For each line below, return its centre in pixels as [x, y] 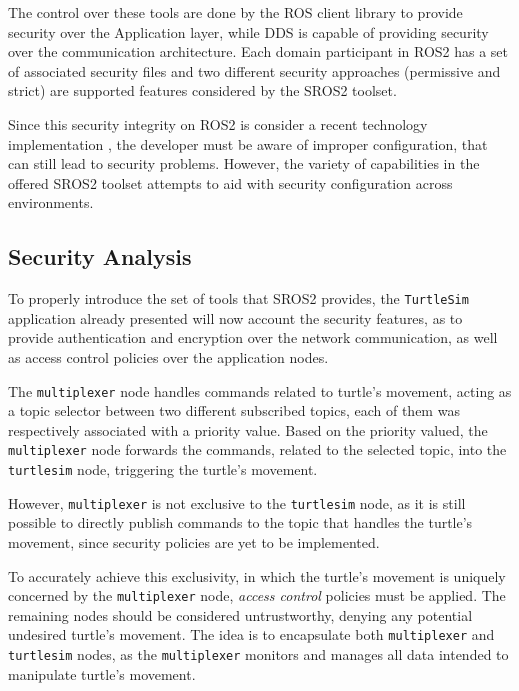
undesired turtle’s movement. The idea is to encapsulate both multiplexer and [251, 634]
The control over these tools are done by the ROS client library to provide [235, 12]
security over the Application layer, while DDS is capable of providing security [248, 31]
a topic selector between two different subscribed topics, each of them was [234, 410]
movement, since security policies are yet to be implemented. [194, 541]
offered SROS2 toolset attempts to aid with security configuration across [230, 182]
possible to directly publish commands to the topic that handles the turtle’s [240, 522]
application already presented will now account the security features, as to [235, 317]
